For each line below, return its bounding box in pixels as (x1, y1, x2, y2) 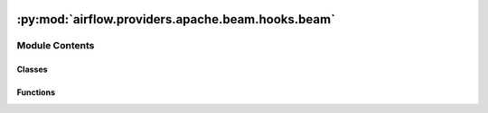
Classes (16, 64, 49, 75)
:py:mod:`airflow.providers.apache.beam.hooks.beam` (16, 12, 336, 27)
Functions (16, 87, 56, 98)
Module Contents (16, 39, 95, 52)
